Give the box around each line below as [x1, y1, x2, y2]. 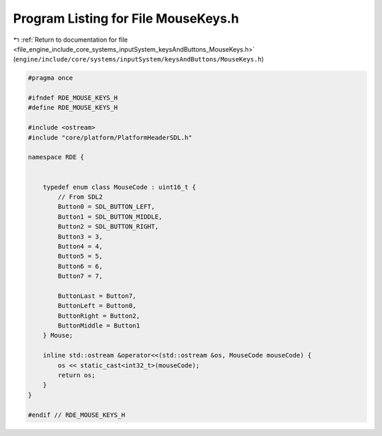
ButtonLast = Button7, [57, 292, 137, 300]
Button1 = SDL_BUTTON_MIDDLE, [57, 212, 163, 221]
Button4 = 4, [57, 242, 103, 251]
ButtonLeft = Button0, [57, 302, 137, 310]
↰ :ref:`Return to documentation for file [13, 35, 128, 44]
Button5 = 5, [57, 252, 103, 260]
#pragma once [28, 74, 74, 82]
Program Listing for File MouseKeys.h [13, 11, 240, 26]
